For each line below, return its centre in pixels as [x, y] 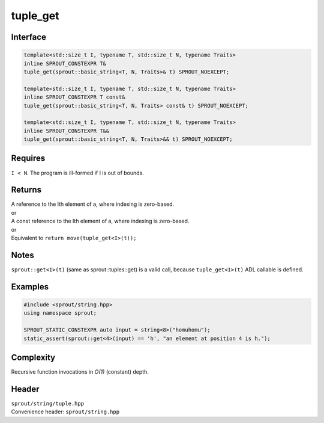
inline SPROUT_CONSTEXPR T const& [74, 97]
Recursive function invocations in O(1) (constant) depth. [80, 372]
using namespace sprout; [60, 313]
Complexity [33, 357]
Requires [28, 159]
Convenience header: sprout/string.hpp [65, 412]
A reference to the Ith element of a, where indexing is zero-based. [93, 204]
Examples [30, 287]
